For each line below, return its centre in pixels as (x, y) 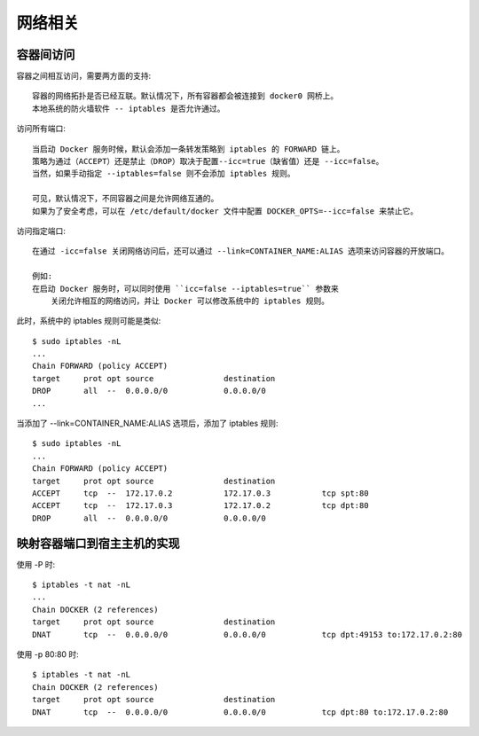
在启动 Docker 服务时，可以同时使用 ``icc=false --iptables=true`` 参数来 (185, 289)
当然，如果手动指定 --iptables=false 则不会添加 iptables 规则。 (164, 174)
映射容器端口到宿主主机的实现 (98, 543)
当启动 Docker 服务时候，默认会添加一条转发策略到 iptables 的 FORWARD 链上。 (188, 149)
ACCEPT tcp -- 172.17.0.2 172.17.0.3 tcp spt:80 (200, 493)
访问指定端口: (41, 231)
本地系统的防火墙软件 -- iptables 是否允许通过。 (129, 108)
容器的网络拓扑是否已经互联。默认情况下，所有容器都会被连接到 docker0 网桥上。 (185, 96)
